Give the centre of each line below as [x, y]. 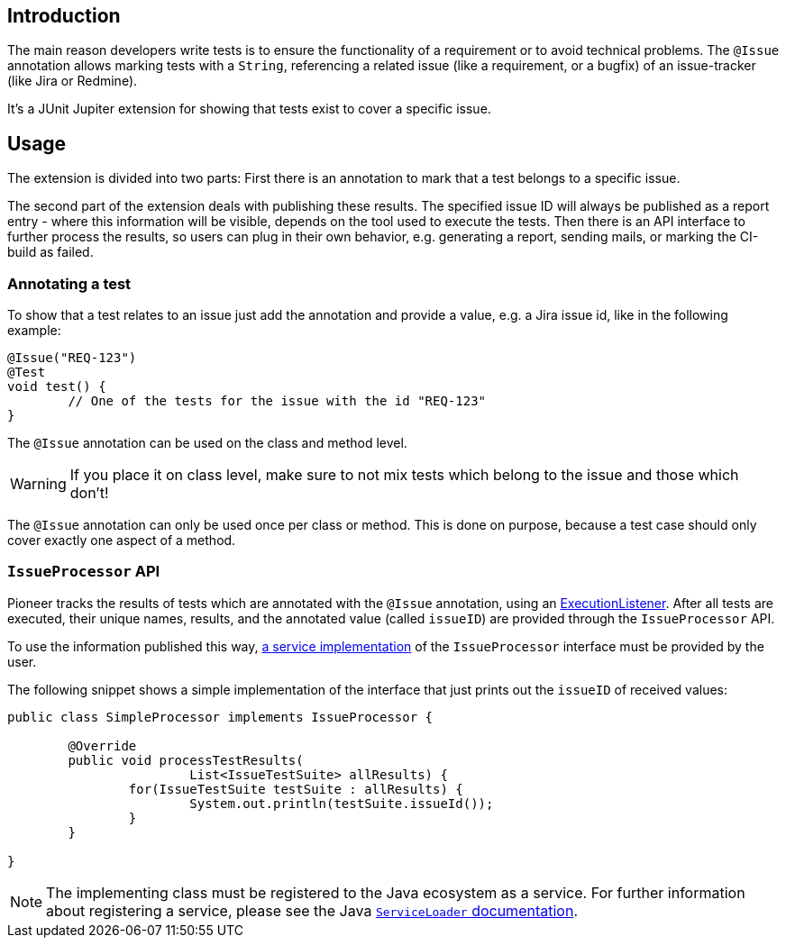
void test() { [57, 387]
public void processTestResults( [186, 760]
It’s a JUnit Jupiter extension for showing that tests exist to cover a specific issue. [249, 109]
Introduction [64, 16]
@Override [102, 745]
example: [34, 331]
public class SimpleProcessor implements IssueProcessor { [220, 717]
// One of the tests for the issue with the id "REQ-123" [277, 401]
